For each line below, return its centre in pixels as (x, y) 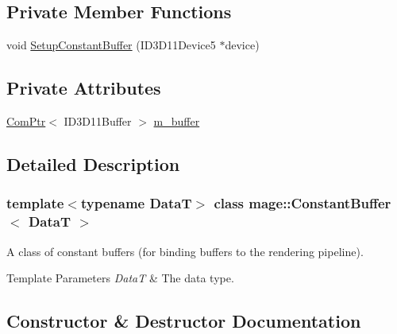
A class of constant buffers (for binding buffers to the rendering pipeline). (185, 251)
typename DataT (136, 203)
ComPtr (26, 121)
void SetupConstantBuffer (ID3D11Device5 (111, 45)
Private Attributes (84, 88)
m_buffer (177, 121)
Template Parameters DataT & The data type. (120, 278)
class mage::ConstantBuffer (303, 203)
